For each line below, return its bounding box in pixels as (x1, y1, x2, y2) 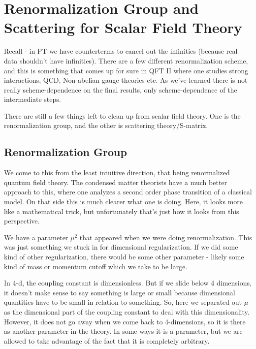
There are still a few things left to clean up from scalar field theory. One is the (4, 110, 241, 121)
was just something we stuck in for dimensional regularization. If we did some (4, 242, 238, 252)
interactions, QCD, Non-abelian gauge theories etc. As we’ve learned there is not (4, 75, 248, 85)
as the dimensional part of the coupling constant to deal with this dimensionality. (4, 306, 250, 317)
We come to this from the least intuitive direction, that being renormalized (4, 167, 230, 178)
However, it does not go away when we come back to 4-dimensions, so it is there (4, 316, 246, 326)
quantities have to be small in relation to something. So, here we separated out (4, 297, 242, 307)
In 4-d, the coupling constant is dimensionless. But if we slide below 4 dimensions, (4, 278, 252, 288)
